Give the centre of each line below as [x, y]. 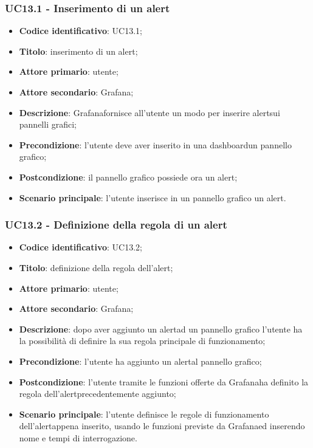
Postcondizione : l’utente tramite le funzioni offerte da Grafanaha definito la [164, 381]
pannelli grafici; [48, 124]
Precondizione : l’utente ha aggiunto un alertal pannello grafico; [140, 361]
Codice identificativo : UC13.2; [81, 247]
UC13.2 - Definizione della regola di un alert [116, 225]
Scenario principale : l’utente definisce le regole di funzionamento [144, 414]
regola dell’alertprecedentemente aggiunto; [98, 394]
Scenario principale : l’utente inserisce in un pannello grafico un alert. [153, 197]
